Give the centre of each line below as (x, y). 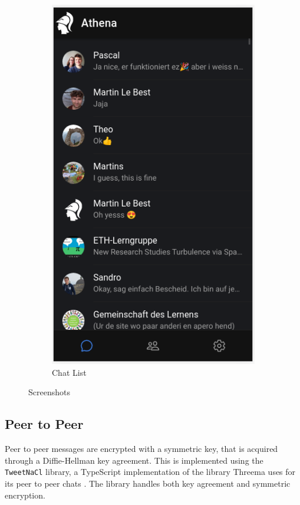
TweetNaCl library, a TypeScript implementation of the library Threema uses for (150, 472)
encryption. (25, 495)
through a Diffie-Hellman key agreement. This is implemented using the (134, 460)
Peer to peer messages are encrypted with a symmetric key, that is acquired (141, 449)
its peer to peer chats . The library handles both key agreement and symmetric (148, 483)
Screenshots (49, 392)
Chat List (69, 372)
